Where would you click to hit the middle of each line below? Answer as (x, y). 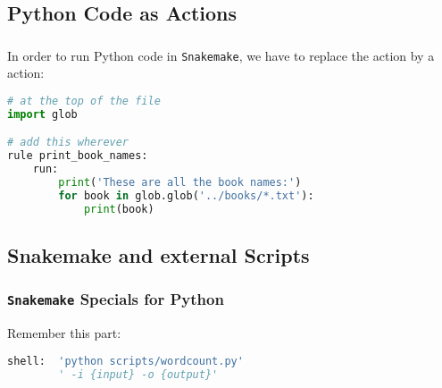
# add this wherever (68, 143)
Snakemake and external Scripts (158, 255)
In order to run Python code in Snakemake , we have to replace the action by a (221, 55)
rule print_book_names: (78, 156)
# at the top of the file (84, 101)
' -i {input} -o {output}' (138, 374)
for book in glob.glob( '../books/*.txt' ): (186, 195)
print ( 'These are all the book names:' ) (180, 182)
